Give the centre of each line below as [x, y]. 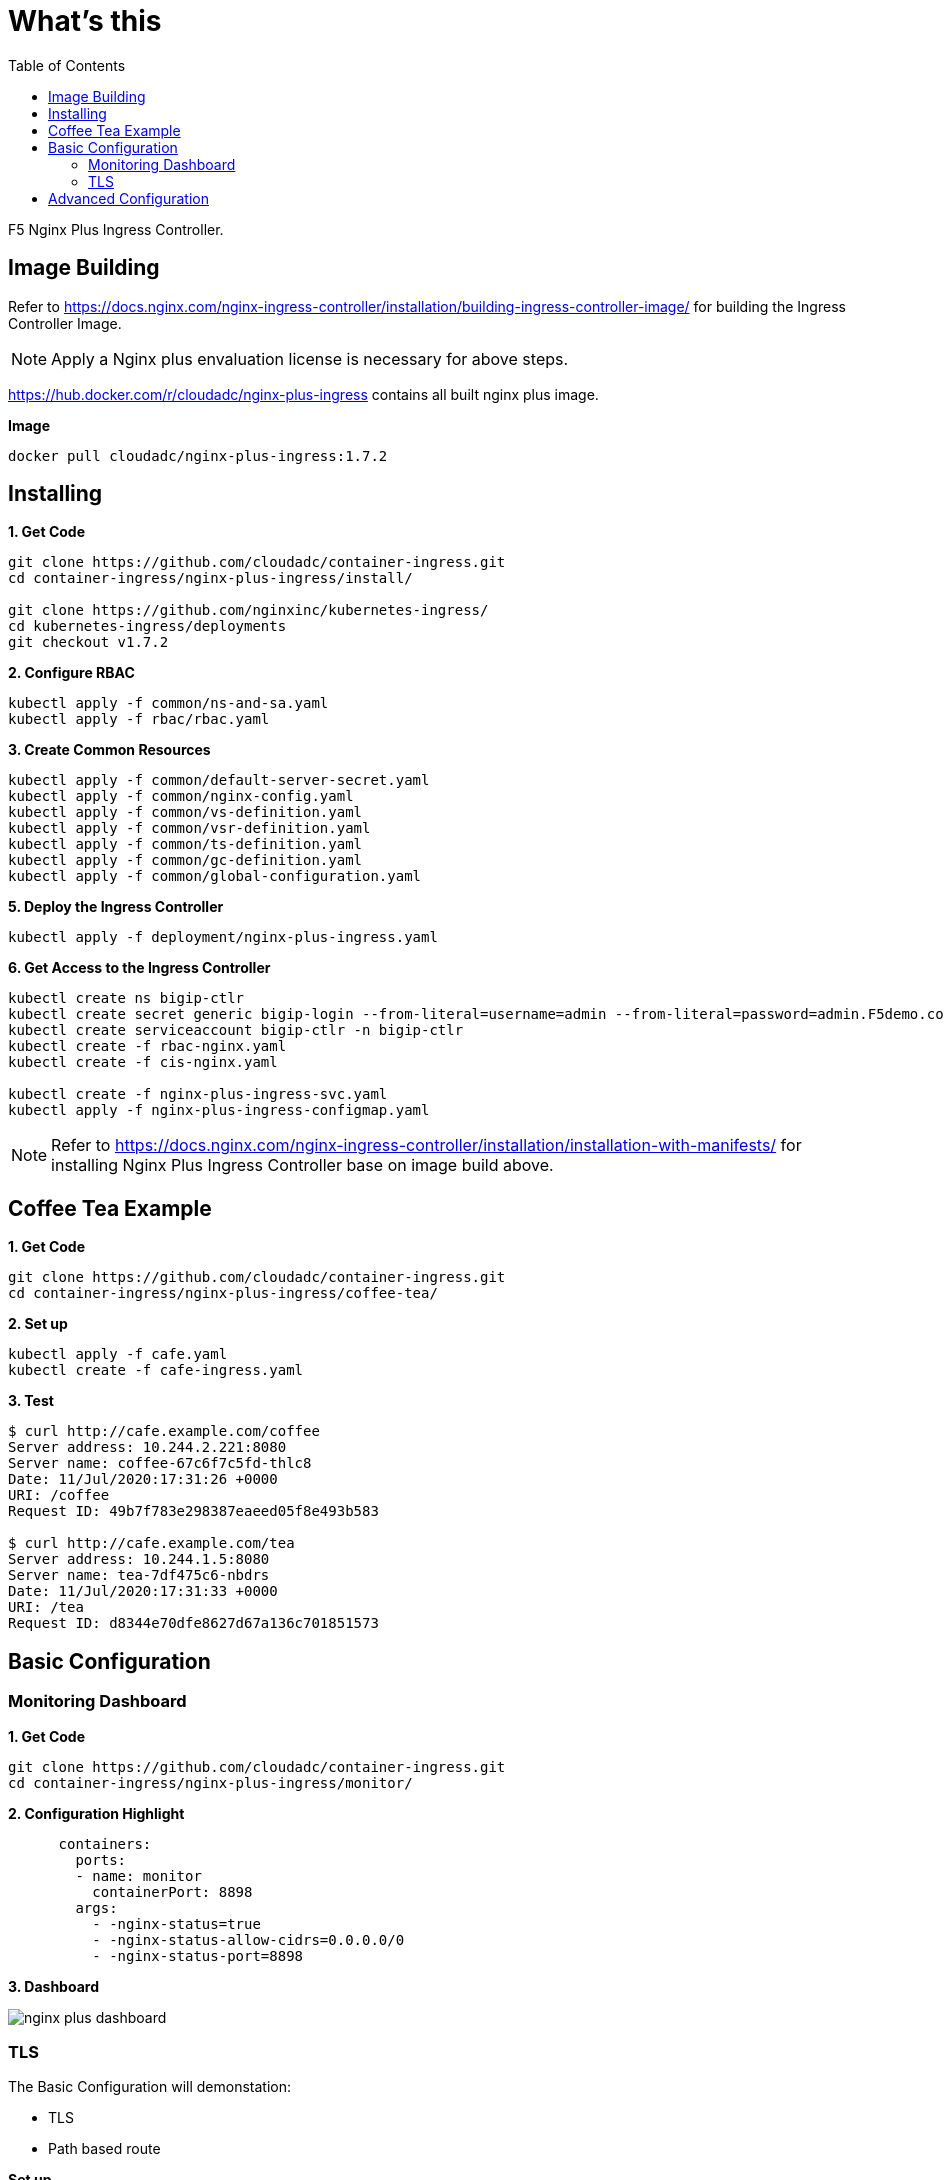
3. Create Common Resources [109, 750]
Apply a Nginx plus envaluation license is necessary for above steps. [310, 358]
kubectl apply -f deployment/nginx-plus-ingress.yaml [223, 937]
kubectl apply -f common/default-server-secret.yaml [219, 780]
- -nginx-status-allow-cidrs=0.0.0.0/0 [248, 1939]
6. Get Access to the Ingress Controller [139, 968]
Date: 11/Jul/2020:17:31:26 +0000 [143, 1479]
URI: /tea [46, 1607]
